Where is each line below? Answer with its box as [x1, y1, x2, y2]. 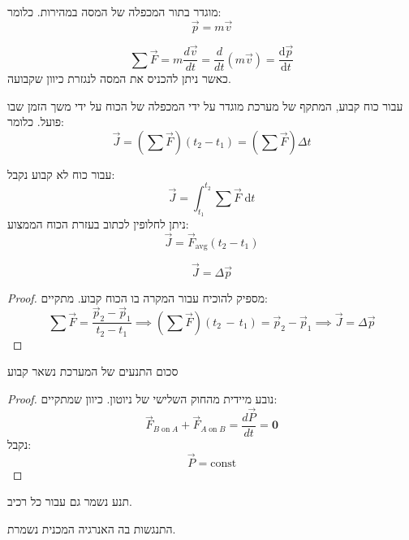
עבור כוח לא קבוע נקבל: [7, 165, 115, 182]
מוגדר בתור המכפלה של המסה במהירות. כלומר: [7, 3, 222, 20]
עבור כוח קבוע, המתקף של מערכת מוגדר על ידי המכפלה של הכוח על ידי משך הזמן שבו [7, 97, 403, 114]
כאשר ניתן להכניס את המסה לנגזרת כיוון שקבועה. [7, 70, 231, 87]
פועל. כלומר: [7, 113, 64, 130]
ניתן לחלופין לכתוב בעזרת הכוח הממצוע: [7, 216, 189, 233]
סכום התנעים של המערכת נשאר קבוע [7, 363, 179, 380]
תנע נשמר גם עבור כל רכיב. [7, 493, 132, 510]
